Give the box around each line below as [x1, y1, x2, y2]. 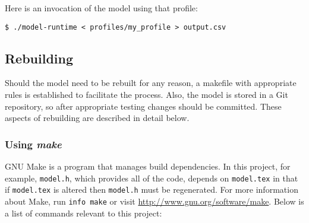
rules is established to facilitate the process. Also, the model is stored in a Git [5, 88, 288, 101]
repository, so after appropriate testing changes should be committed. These [5, 100, 282, 112]
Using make [5, 136, 62, 151]
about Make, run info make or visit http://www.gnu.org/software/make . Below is [5, 195, 304, 207]
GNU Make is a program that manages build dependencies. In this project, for [5, 160, 291, 173]
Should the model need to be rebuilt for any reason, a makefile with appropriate [5, 77, 297, 89]
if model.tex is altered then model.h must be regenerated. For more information [5, 183, 298, 196]
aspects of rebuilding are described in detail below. [5, 111, 190, 124]
